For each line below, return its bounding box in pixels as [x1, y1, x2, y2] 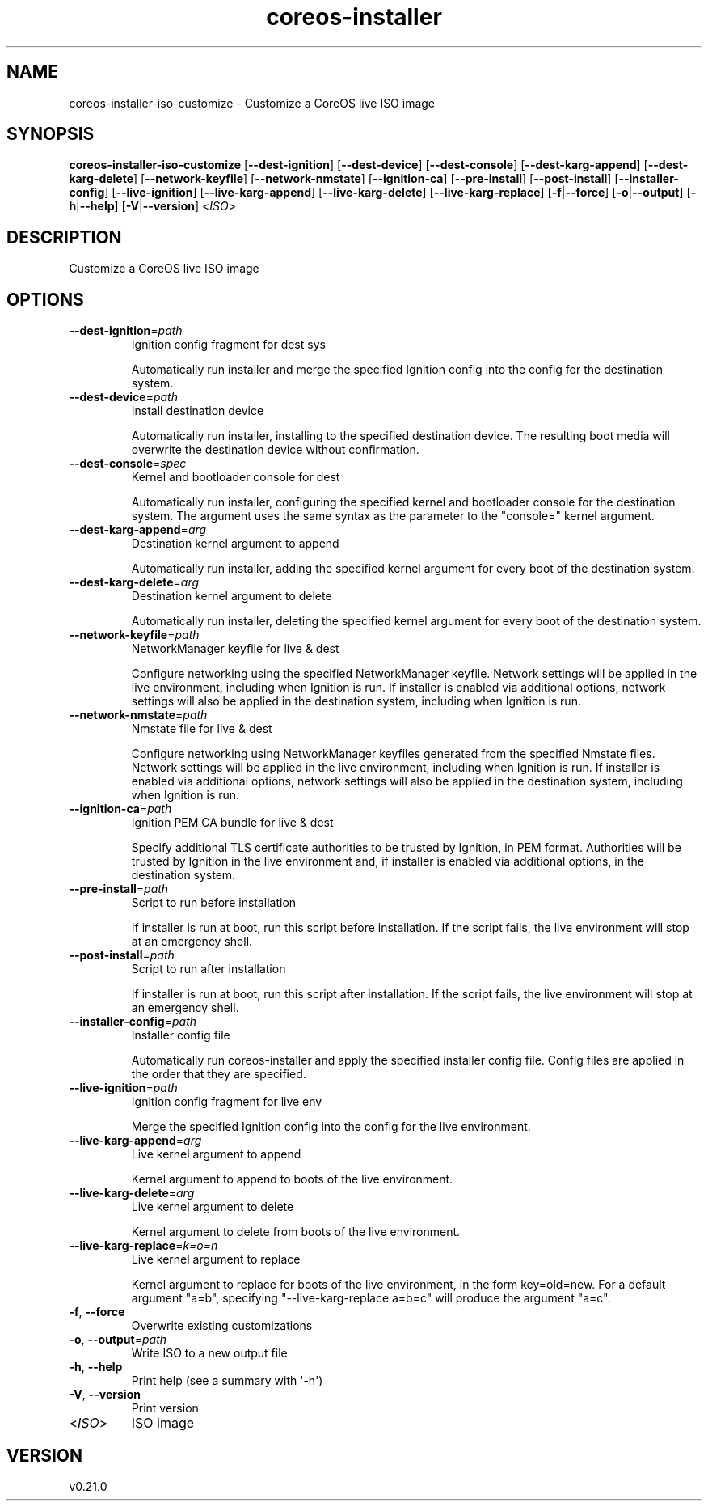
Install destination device [131, 404, 264, 418]
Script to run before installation [131, 895, 297, 910]
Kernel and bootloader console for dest [131, 470, 340, 485]
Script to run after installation [131, 962, 286, 976]
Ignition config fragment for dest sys [131, 337, 326, 352]
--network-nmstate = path [69, 708, 208, 722]
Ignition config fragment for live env [131, 1094, 322, 1109]
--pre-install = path [69, 882, 169, 896]
